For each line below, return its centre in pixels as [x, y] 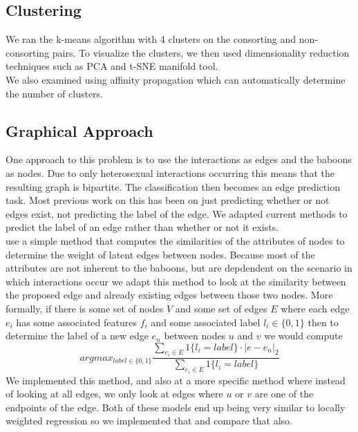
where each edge [315, 308]
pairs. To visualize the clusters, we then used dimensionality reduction [201, 52]
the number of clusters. [55, 93]
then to [323, 322]
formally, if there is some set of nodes [85, 308]
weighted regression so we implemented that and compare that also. [149, 421]
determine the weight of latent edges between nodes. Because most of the [160, 254]
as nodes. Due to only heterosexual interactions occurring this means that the [170, 172]
